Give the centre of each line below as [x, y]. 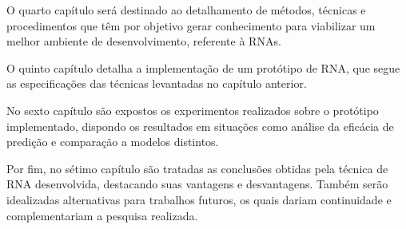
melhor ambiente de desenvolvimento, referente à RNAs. [144, 41]
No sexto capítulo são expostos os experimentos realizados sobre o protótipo [193, 110]
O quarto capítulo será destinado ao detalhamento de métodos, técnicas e [186, 10]
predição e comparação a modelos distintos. [113, 142]
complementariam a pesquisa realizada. [102, 215]
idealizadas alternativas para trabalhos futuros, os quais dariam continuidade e [199, 199]
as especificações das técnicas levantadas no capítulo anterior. [157, 83]
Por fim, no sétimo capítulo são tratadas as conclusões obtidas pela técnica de [197, 168]
